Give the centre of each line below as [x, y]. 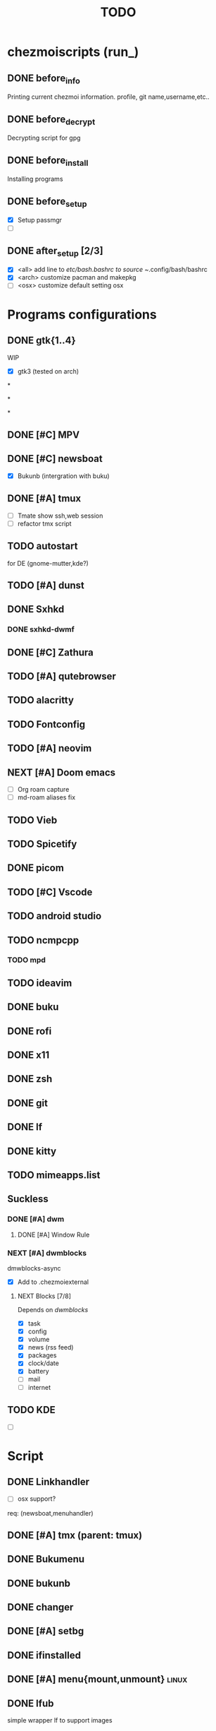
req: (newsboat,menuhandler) [50, 1513]
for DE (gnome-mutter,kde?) [48, 563]
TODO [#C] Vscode [50, 892]
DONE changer [40, 1607]
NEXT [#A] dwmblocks [47, 1253]
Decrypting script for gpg [44, 138]
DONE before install [48, 161]
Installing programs [35, 179]
